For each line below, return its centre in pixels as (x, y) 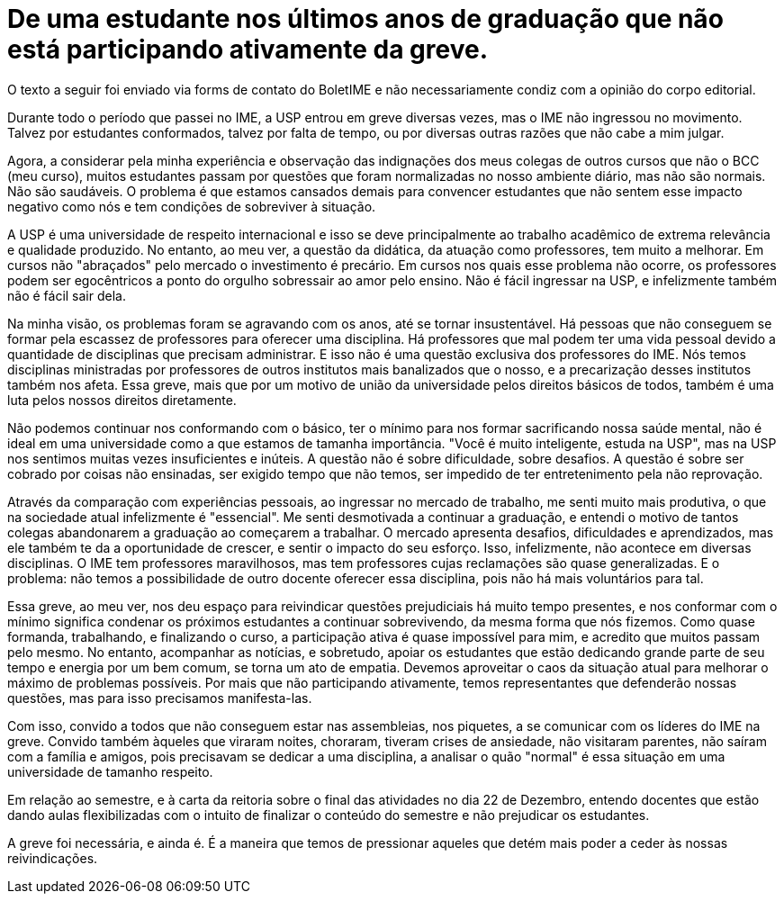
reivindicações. (53, 858)
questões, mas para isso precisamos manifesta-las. (160, 698)
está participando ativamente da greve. (248, 50)
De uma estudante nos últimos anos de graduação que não (365, 19)
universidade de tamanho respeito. (110, 771)
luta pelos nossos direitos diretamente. (122, 400)
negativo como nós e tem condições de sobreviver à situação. (192, 206)
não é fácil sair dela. (67, 295)
